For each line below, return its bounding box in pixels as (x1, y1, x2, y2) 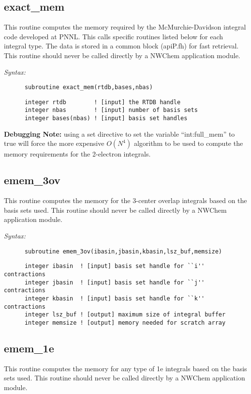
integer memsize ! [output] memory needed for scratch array (24, 319, 226, 326)
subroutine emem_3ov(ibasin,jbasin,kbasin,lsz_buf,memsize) (24, 248, 222, 255)
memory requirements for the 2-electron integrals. (4, 149, 151, 159)
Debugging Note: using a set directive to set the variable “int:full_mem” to (4, 128, 235, 139)
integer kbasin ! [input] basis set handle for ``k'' (24, 295, 205, 302)
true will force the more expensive (4, 138, 104, 148)
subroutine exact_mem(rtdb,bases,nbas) (24, 84, 153, 91)
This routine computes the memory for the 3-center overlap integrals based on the (4, 195, 247, 205)
